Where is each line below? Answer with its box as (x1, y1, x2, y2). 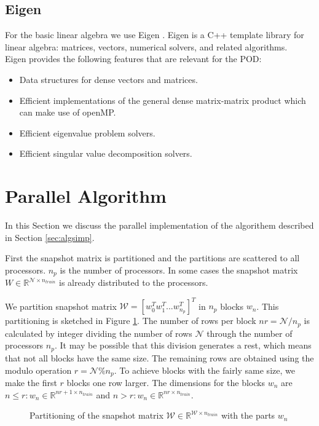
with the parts (221, 409, 275, 422)
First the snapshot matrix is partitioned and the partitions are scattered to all (5, 251, 300, 264)
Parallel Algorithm (5, 183, 167, 208)
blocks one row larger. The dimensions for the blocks (66, 376, 265, 389)
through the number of (207, 326, 293, 339)
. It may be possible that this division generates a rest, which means (54, 339, 312, 352)
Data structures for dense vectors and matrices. (19, 73, 198, 85)
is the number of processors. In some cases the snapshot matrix (60, 263, 298, 276)
